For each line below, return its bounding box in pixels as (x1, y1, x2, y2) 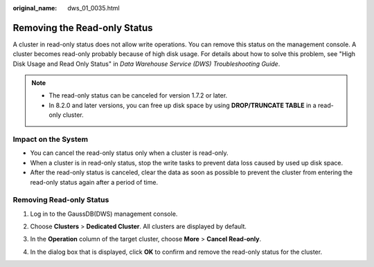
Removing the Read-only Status (12, 21, 153, 34)
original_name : (12, 4, 57, 12)
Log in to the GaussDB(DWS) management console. (30, 210, 178, 218)
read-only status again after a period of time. (30, 178, 159, 186)
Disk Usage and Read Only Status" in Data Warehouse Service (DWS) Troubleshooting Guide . (12, 59, 280, 68)
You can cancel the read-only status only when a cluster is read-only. (30, 149, 229, 157)
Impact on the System (12, 135, 89, 145)
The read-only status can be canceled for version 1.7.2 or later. (48, 91, 228, 100)
